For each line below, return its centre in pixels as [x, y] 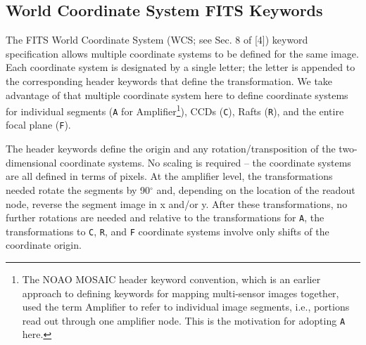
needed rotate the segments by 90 [78, 189]
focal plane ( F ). [38, 125]
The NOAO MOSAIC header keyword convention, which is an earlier [171, 279]
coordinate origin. [44, 245]
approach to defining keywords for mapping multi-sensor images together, [181, 293]
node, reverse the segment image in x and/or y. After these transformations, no [177, 203]
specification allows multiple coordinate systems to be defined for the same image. [182, 53]
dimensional [31, 162]
